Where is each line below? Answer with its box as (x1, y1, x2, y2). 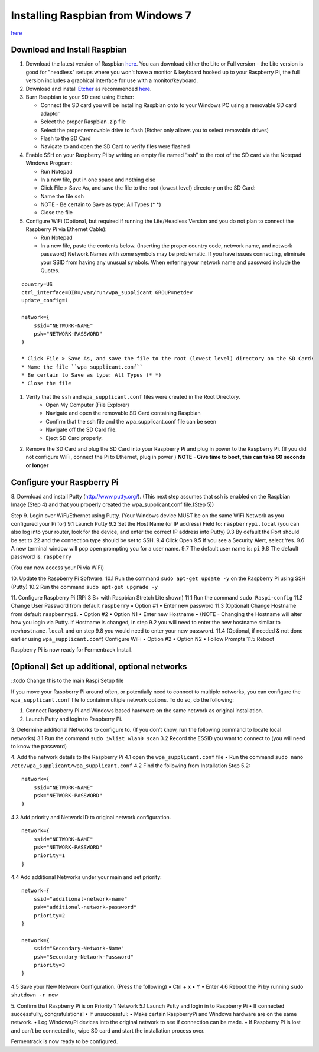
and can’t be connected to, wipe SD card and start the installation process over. (11, 1027, 205, 1034)
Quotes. (40, 267, 60, 274)
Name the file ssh (40, 193, 84, 200)
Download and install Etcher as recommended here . (25, 85, 152, 92)
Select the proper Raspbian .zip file (40, 118, 126, 125)
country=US (21, 281, 53, 288)
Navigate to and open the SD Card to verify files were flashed (40, 143, 190, 150)
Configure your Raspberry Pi (11, 477, 119, 487)
